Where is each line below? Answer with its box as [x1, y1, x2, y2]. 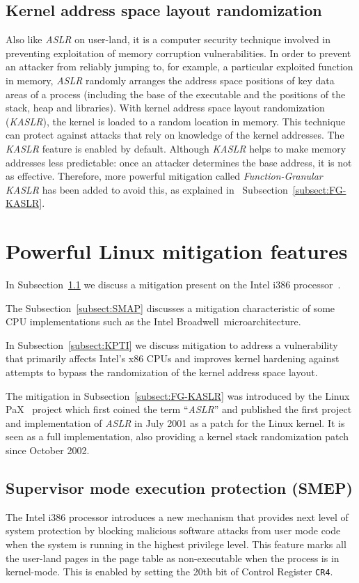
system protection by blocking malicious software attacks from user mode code [6, 523, 341, 538]
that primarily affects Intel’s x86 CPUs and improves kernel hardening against [6, 351, 340, 366]
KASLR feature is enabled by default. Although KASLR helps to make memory [6, 141, 346, 155]
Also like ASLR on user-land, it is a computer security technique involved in [6, 32, 331, 47]
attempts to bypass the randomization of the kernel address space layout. [6, 365, 318, 380]
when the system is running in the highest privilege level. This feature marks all [6, 536, 346, 551]
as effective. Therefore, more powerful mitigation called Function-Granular [6, 169, 323, 183]
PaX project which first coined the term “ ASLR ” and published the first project [6, 402, 352, 417]
